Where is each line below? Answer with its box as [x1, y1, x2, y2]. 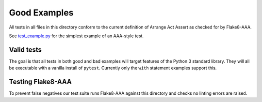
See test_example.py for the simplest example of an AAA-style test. [9, 33, 144, 39]
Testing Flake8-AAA [9, 78, 72, 86]
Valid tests [9, 45, 42, 54]
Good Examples [9, 7, 74, 18]
